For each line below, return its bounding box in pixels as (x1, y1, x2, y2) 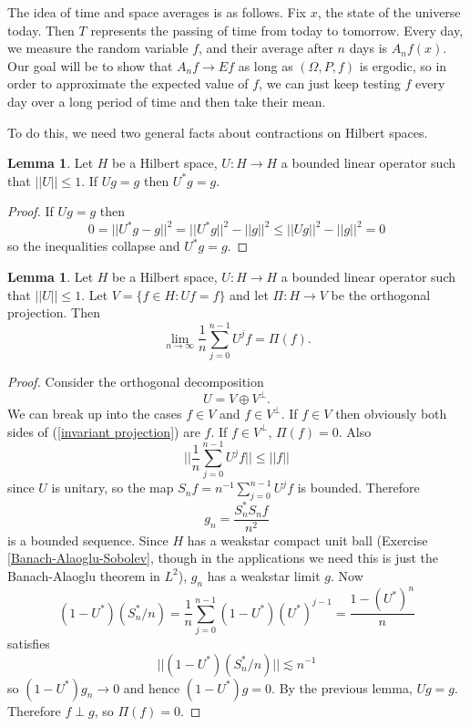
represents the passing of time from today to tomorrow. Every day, (90, 20, 464, 39)
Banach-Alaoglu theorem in (7, 566, 160, 585)
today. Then (7, 20, 75, 39)
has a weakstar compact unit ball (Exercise (187, 530, 428, 549)
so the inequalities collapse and (7, 236, 180, 255)
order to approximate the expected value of (7, 74, 249, 93)
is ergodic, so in (359, 56, 447, 75)
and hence (123, 678, 180, 697)
